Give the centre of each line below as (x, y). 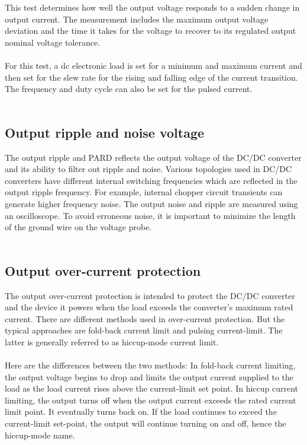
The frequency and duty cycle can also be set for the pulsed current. (129, 89)
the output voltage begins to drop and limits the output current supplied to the (149, 376)
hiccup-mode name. (40, 435)
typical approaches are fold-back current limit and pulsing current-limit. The (144, 330)
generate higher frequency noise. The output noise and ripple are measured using (151, 203)
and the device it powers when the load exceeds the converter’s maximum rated (149, 307)
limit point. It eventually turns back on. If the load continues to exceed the (141, 411)
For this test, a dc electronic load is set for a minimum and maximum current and (153, 65)
